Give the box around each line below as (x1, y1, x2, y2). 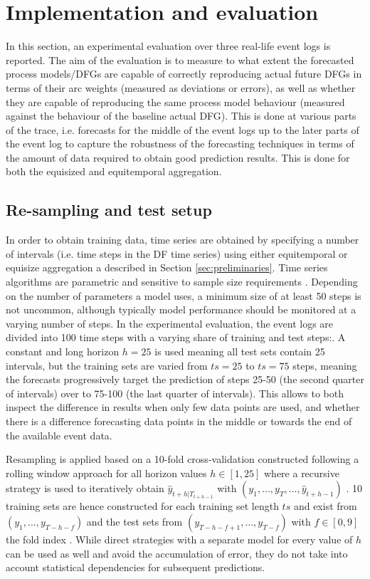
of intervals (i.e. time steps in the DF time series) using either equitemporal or (6, 246, 348, 261)
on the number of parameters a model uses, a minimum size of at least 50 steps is (6, 288, 361, 303)
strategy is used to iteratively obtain (6, 481, 164, 496)
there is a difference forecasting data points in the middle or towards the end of (6, 413, 352, 428)
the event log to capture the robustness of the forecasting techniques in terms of (6, 136, 354, 151)
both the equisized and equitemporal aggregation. (6, 164, 222, 179)
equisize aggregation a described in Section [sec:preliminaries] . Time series (6, 260, 328, 275)
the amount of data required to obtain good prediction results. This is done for (6, 150, 350, 165)
